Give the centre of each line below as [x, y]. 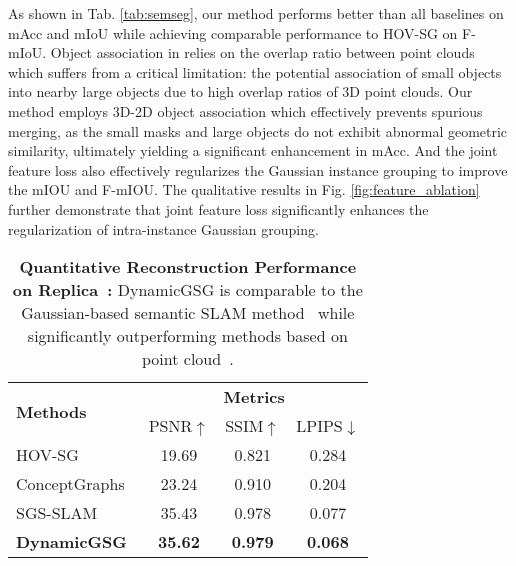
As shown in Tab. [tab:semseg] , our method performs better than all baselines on [256, 13]
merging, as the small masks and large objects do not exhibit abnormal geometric [258, 130]
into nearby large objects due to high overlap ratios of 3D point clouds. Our [240, 91]
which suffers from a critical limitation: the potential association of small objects [255, 71]
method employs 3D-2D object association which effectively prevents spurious [245, 110]
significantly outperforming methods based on [187, 336]
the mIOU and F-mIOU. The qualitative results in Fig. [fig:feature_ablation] [244, 189]
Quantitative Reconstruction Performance [188, 267]
